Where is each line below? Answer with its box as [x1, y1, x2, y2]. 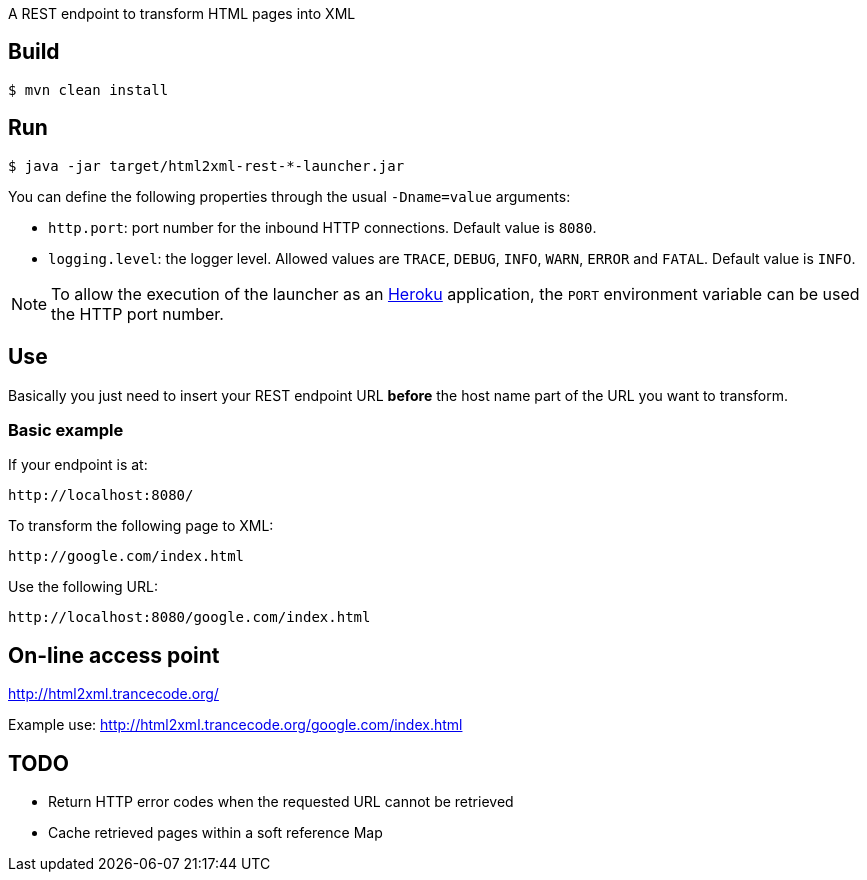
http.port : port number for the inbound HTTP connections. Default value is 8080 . [48, 218, 597, 236]
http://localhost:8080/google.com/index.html [8, 609, 371, 626]
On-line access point [8, 642, 220, 668]
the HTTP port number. [51, 303, 224, 324]
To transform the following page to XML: [8, 517, 274, 535]
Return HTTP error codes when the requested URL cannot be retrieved [48, 792, 514, 810]
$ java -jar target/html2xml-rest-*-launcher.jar [8, 157, 405, 174]
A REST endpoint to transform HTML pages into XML [8, 5, 356, 22]
